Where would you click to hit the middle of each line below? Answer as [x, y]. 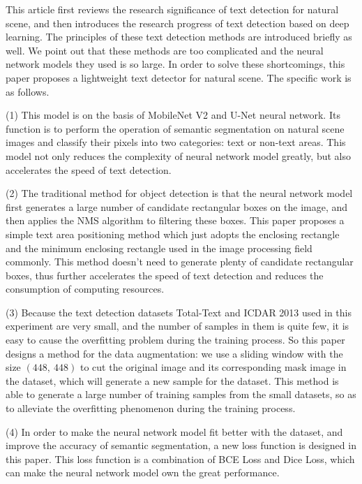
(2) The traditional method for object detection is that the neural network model [179, 193]
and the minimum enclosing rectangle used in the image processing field [159, 248]
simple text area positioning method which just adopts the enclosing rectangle [173, 234]
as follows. [28, 91]
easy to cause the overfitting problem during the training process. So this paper [175, 340]
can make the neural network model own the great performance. [143, 472]
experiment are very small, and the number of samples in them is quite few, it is [178, 326]
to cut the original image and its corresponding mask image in [213, 367]
